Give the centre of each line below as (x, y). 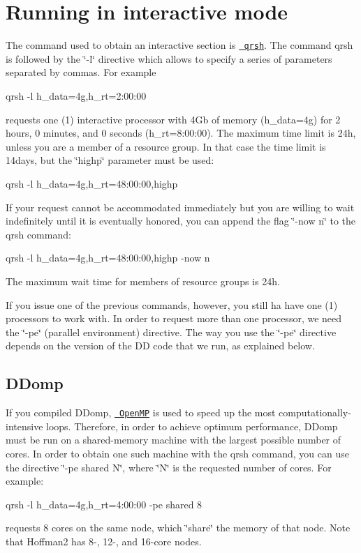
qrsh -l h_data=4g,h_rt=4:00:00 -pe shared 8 (104, 504)
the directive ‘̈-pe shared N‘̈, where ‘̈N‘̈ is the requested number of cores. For (169, 467)
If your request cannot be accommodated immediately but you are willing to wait (180, 207)
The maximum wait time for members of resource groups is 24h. (143, 281)
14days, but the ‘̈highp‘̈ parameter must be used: (110, 160)
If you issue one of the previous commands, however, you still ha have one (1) (172, 304)
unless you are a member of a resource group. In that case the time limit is (166, 146)
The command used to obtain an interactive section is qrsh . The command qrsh (179, 45)
